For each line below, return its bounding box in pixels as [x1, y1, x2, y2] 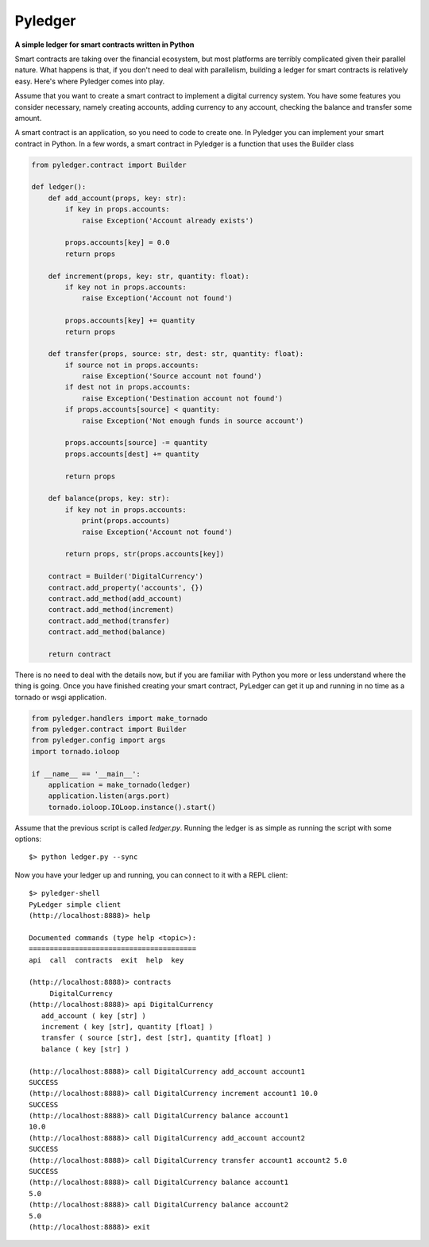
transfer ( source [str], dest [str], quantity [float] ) [41, 1033, 272, 1043]
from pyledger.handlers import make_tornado [31, 714, 208, 722]
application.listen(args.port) [48, 792, 170, 800]
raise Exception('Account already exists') [81, 215, 254, 225]
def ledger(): [31, 183, 87, 192]
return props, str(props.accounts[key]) [64, 549, 225, 559]
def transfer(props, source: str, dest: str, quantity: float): [48, 350, 304, 358]
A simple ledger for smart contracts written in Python [14, 40, 195, 49]
